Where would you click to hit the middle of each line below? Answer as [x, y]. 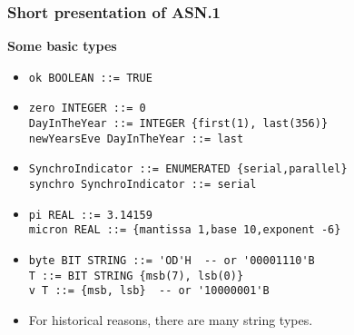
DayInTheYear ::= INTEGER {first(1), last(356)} [178, 124]
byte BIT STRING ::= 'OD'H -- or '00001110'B [172, 261]
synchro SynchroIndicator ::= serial [143, 185]
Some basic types [62, 46]
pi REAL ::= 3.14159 [90, 215]
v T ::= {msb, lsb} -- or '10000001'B [149, 291]
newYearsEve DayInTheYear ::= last [136, 138]
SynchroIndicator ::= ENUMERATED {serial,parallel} [188, 169]
